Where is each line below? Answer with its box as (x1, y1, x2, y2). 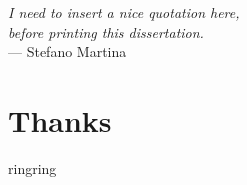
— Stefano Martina (8, 41, 127, 62)
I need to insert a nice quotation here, (8, 2, 240, 22)
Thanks (8, 99, 112, 140)
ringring (8, 157, 57, 178)
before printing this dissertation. (8, 21, 204, 42)
